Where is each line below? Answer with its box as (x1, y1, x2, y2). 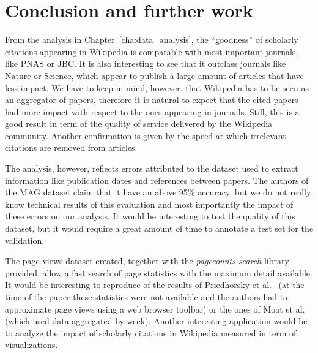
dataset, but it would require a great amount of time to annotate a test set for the (5, 222, 313, 235)
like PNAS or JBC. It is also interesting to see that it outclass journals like (5, 57, 286, 70)
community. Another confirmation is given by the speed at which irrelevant (5, 129, 286, 142)
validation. (5, 233, 45, 246)
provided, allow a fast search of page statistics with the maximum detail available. (5, 266, 312, 279)
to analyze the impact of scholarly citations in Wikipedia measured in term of (5, 326, 297, 339)
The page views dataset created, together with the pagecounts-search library (5, 254, 289, 267)
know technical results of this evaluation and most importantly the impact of (5, 197, 294, 210)
